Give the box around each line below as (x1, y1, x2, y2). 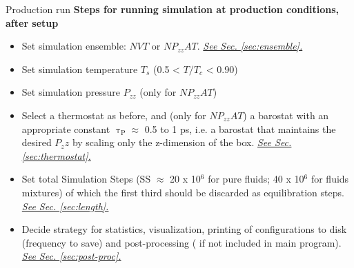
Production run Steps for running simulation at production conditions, (6, 2, 340, 16)
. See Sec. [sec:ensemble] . (197, 39, 303, 53)
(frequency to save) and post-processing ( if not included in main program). (21, 235, 342, 249)
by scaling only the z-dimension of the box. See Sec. (72, 135, 292, 150)
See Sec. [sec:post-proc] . (21, 249, 121, 263)
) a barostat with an (243, 107, 329, 122)
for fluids (311, 172, 349, 186)
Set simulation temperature (21, 61, 138, 76)
